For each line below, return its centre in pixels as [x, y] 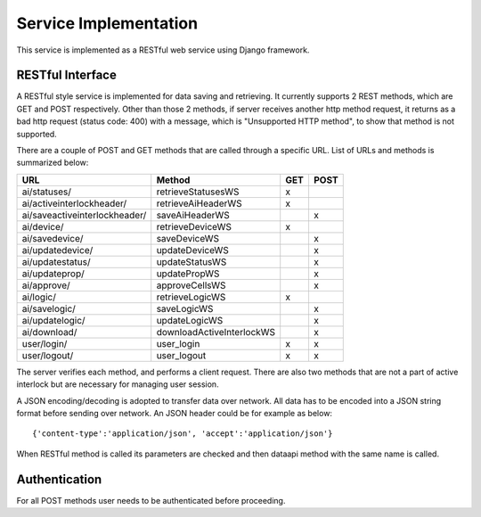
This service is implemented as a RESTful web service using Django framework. [163, 50]
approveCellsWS [191, 285]
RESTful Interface [67, 75]
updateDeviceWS [192, 250]
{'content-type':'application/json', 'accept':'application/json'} [183, 434]
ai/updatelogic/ [53, 320]
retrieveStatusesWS [198, 192]
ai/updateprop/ [53, 274]
